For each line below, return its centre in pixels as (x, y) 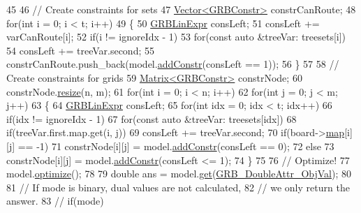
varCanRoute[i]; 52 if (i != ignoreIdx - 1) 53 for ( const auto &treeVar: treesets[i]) (176, 37)
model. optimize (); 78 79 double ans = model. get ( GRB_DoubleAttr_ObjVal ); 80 (179, 174)
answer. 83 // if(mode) (55, 201)
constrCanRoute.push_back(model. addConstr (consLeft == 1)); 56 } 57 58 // (173, 64)
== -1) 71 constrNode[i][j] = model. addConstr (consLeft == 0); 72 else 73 (176, 146)
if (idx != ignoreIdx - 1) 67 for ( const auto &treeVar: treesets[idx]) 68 (152, 118)
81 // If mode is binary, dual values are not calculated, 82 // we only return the (178, 187)
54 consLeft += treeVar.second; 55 (80, 50)
